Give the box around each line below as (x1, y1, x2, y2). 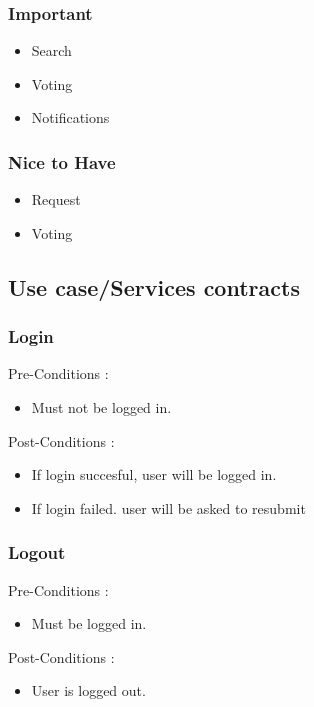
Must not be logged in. (31, 397, 172, 417)
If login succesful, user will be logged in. (31, 464, 277, 485)
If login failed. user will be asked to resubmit (31, 497, 306, 518)
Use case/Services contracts (8, 271, 300, 302)
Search (31, 40, 72, 61)
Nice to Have (8, 149, 116, 174)
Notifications (31, 107, 110, 128)
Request (31, 189, 81, 210)
